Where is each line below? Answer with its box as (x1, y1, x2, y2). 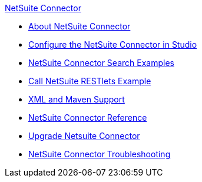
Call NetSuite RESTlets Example (28, 76, 151, 86)
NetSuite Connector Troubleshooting (28, 149, 171, 159)
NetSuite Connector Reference (28, 112, 147, 123)
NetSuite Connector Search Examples (28, 58, 174, 68)
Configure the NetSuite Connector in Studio (28, 39, 197, 49)
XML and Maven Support (28, 94, 125, 104)
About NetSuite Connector (28, 21, 131, 31)
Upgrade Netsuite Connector (28, 131, 140, 141)
